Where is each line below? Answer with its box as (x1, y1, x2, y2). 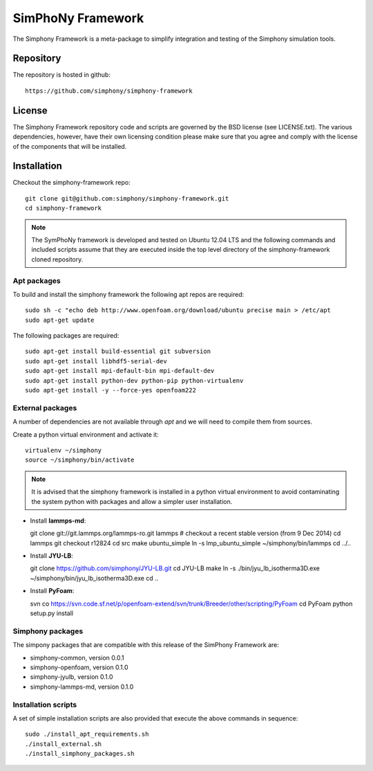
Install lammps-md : (30, 516, 86, 525)
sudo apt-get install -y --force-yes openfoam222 (25, 386, 197, 394)
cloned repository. (31, 255, 84, 263)
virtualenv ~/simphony (25, 446, 102, 454)
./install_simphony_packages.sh (25, 750, 135, 758)
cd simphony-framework (25, 204, 102, 212)
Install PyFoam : (30, 587, 75, 595)
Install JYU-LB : (30, 552, 74, 560)
